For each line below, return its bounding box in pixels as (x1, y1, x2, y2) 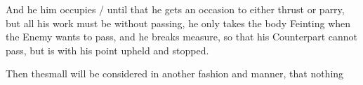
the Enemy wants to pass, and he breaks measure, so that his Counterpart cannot (6, 29, 357, 44)
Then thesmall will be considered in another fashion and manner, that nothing (6, 66, 344, 81)
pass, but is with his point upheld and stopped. (6, 42, 209, 57)
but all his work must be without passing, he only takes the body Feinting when (6, 15, 351, 30)
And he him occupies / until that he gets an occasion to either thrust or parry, (6, 2, 345, 16)
